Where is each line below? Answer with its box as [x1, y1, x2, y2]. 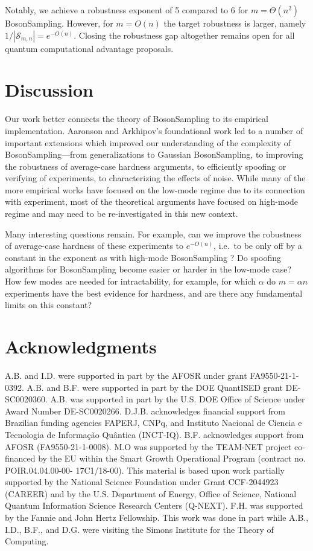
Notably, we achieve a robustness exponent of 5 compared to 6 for [5, 4, 248, 16]
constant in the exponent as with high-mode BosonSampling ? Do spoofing [5, 251, 282, 263]
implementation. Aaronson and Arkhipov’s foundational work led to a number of [5, 124, 303, 137]
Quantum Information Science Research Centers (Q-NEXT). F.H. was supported [5, 499, 303, 512]
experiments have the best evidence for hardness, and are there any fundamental [5, 286, 303, 299]
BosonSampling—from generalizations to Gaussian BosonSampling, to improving [5, 148, 303, 161]
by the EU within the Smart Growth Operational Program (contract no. [38, 452, 306, 465]
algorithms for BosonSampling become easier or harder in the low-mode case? [5, 263, 292, 275]
